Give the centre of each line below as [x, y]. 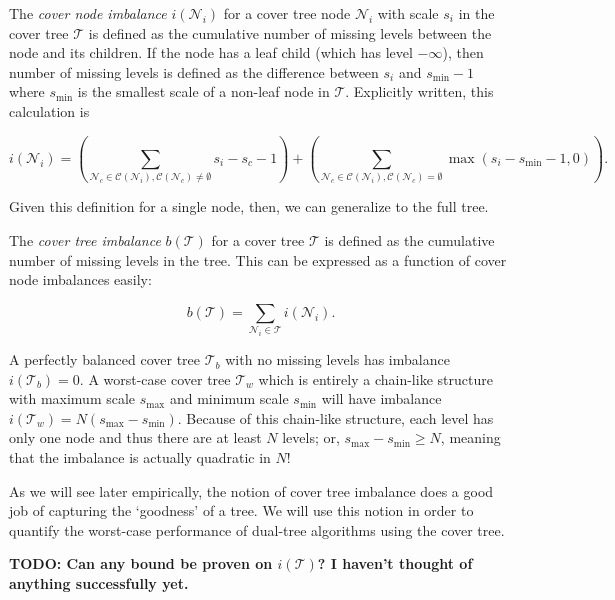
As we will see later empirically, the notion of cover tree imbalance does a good [251, 490]
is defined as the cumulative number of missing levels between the [290, 32]
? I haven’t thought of [395, 563]
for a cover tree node [287, 13]
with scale [408, 13]
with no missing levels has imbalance [337, 359]
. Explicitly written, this [419, 91]
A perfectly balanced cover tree [105, 359]
